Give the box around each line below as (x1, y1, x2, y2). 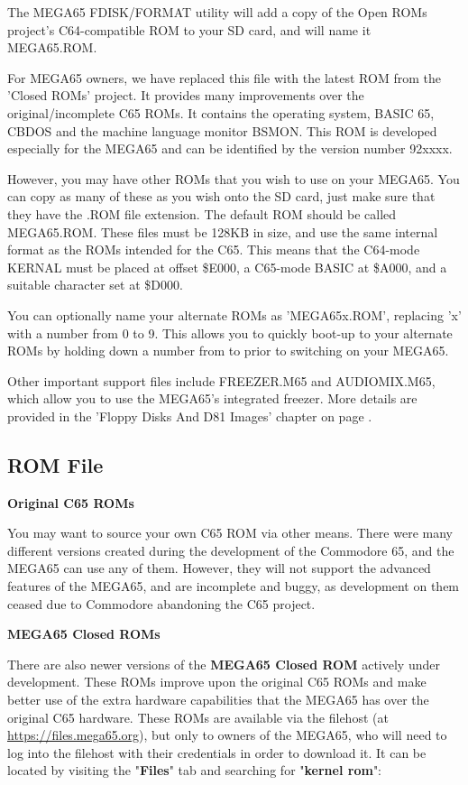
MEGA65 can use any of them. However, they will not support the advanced (7, 559, 431, 577)
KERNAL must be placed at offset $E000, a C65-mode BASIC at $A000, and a (7, 257, 447, 276)
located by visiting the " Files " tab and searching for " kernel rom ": (7, 761, 382, 780)
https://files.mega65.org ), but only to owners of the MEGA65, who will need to (7, 725, 447, 744)
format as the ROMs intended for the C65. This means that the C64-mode (7, 240, 420, 259)
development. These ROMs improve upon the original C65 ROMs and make (7, 672, 427, 691)
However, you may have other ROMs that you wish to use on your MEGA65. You (7, 169, 460, 188)
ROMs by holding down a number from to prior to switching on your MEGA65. (7, 341, 449, 360)
